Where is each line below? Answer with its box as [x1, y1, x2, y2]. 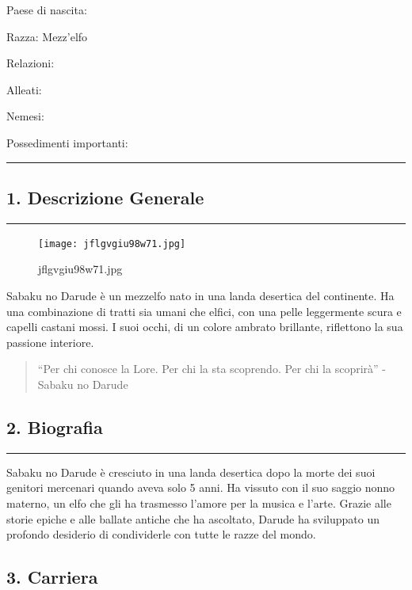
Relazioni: [6, 55, 55, 71]
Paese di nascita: [6, 2, 87, 17]
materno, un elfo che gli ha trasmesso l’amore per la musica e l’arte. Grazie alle [6, 494, 391, 511]
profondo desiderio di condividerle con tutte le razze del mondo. [6, 526, 316, 542]
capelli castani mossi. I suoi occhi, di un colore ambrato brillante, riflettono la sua [6, 318, 403, 335]
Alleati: [6, 81, 42, 97]
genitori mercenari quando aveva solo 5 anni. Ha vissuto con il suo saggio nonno [6, 479, 395, 496]
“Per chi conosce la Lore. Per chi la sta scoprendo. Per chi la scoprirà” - [37, 360, 386, 377]
